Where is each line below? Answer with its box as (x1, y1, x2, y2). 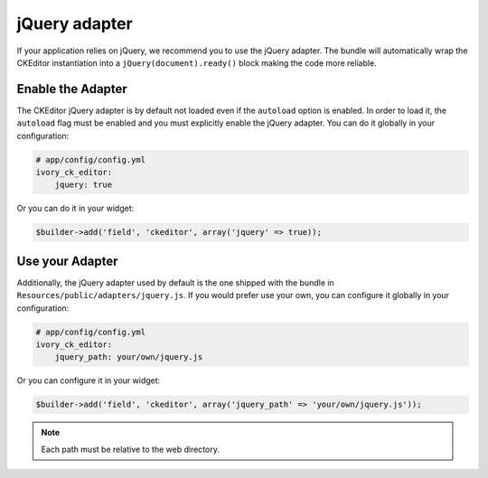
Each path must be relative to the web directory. (41, 444, 221, 455)
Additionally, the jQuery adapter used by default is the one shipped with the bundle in (16, 276, 334, 288)
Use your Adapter (16, 253, 118, 268)
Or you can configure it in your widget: (16, 375, 161, 386)
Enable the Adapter (16, 81, 128, 97)
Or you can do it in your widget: (16, 203, 135, 214)
